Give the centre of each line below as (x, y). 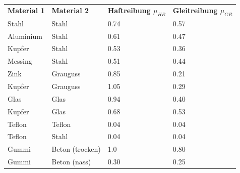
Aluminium (25, 36)
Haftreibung (129, 10)
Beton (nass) (71, 162)
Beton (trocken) (76, 149)
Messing (20, 61)
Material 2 (70, 10)
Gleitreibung (195, 10)
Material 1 (26, 10)
